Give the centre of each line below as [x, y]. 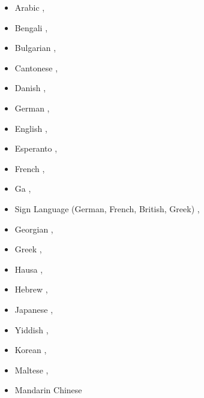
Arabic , [30, 7]
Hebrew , [31, 289]
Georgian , [34, 229]
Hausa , [29, 269]
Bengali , [31, 27]
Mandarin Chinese [48, 390]
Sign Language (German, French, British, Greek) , [107, 208]
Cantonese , [36, 67]
